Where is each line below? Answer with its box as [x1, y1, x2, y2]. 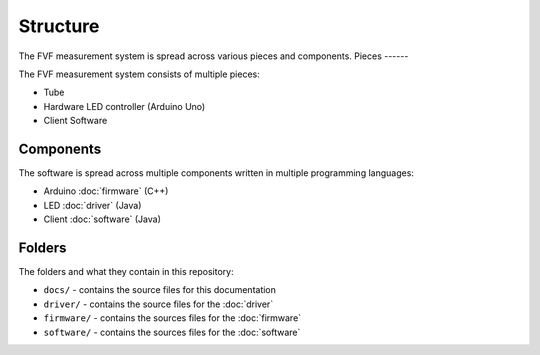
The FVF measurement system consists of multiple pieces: [18, 68, 260, 80]
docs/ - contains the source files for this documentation [43, 284, 277, 296]
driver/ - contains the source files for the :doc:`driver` [43, 298, 274, 310]
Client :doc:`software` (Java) [43, 213, 162, 225]
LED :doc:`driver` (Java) [43, 199, 142, 211]
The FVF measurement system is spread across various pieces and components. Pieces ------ [18, 50, 409, 62]
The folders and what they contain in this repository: [18, 266, 234, 278]
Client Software [43, 115, 108, 127]
